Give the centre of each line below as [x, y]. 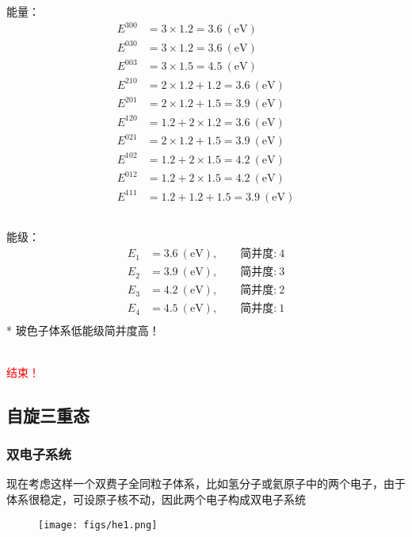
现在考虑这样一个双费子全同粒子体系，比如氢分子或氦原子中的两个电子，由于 [206, 483]
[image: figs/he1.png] [98, 525]
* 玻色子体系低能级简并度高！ [83, 330]
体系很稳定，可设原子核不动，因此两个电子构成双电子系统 [156, 499]
